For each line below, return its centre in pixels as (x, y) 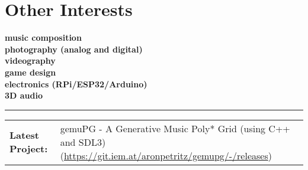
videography (30, 61)
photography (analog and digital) (74, 49)
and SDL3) (83, 142)
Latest (25, 135)
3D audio (24, 95)
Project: (29, 149)
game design (31, 72)
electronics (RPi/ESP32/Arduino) (76, 84)
